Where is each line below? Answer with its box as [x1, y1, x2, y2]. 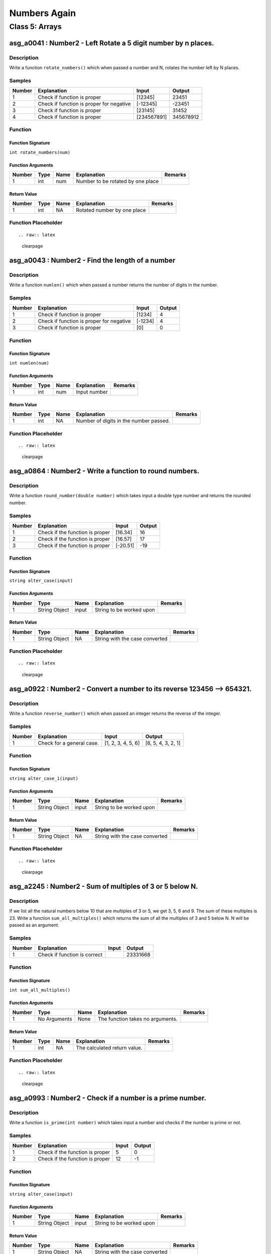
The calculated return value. [76, 1044, 143, 1051]
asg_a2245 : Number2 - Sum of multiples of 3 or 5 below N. [9, 882, 198, 890]
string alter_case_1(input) [9, 775, 79, 781]
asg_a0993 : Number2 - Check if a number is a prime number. [9, 1093, 207, 1102]
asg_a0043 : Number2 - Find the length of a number [9, 256, 176, 264]
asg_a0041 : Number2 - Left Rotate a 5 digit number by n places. [9, 39, 214, 47]
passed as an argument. [9, 922, 60, 928]
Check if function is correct [38, 951, 103, 958]
